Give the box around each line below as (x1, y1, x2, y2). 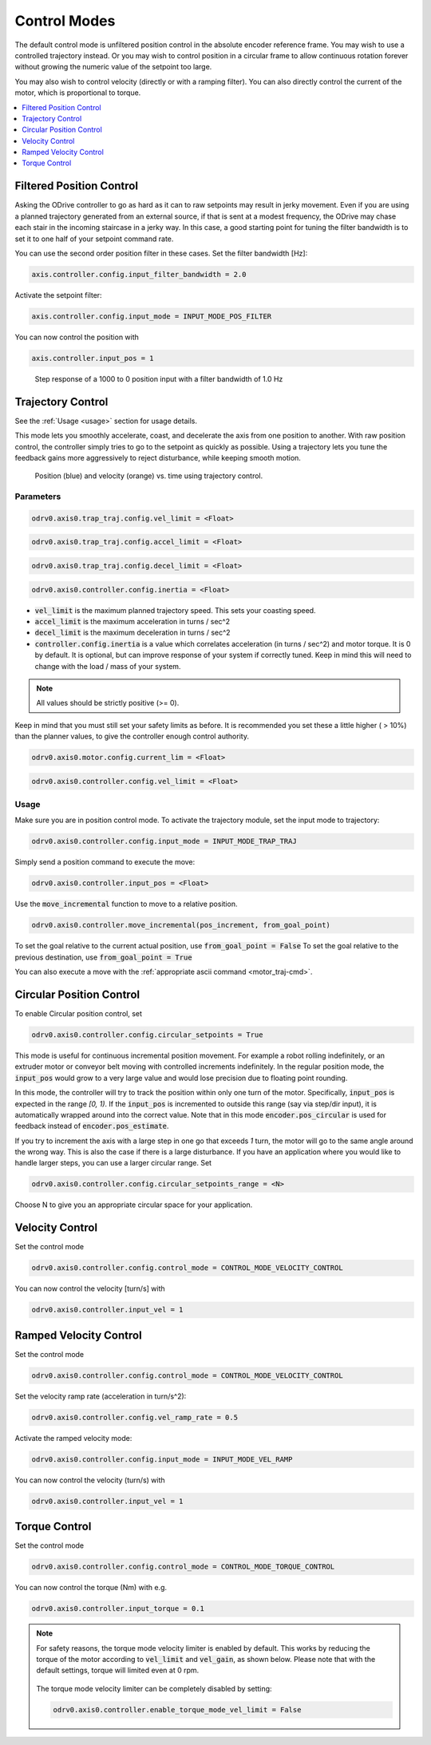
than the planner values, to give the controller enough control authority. (14, 731, 249, 742)
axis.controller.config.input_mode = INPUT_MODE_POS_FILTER (31, 311, 272, 321)
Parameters (14, 491, 61, 502)
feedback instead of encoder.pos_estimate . (14, 1122, 169, 1131)
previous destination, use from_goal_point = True (14, 952, 192, 962)
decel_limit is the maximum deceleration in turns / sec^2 (34, 627, 231, 638)
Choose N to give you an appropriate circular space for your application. (14, 1200, 253, 1209)
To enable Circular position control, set (14, 1008, 143, 1018)
